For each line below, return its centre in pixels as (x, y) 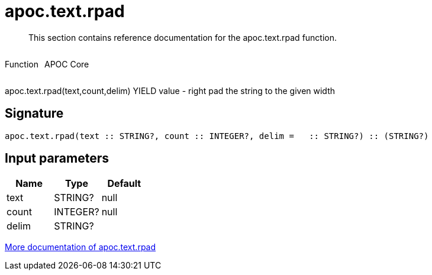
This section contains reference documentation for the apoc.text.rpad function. (183, 37)
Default (124, 184)
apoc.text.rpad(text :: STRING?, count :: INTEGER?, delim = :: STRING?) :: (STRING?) (217, 136)
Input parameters (57, 158)
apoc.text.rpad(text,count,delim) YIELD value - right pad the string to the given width (170, 90)
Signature (34, 114)
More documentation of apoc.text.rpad (80, 247)
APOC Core (67, 64)
